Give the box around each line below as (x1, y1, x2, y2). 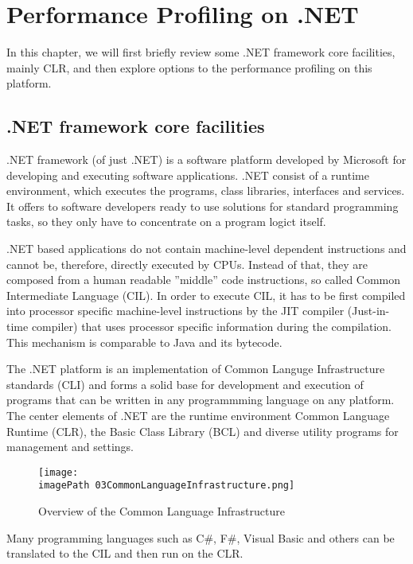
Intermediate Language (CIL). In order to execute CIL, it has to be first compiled (6, 286, 406, 303)
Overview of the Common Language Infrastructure (38, 503, 285, 519)
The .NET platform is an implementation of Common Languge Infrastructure (6, 360, 385, 377)
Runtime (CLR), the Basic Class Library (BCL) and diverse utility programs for (6, 422, 399, 439)
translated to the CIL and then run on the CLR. (6, 545, 244, 562)
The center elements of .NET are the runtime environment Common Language (6, 407, 390, 424)
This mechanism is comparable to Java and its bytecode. (6, 333, 282, 350)
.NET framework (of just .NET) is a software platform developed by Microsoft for (6, 151, 407, 168)
